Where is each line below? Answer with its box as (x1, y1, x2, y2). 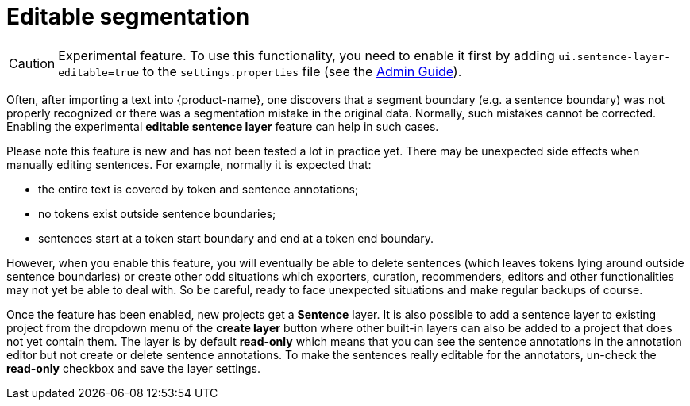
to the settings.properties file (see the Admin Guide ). (142, 63, 462, 79)
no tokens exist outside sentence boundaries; (38, 206, 276, 220)
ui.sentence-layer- (558, 50, 671, 63)
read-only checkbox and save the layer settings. (6, 361, 261, 375)
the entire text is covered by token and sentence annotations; (38, 182, 359, 196)
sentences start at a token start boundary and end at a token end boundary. (38, 231, 434, 245)
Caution (9, 55, 56, 71)
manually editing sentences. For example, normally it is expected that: (6, 157, 372, 171)
